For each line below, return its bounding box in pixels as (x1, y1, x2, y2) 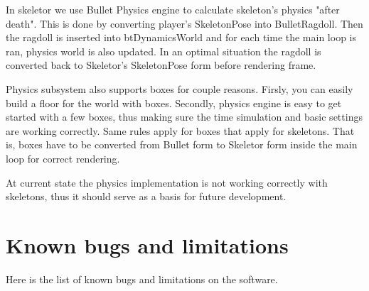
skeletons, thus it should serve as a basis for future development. (6, 189, 287, 204)
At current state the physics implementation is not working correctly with (6, 175, 328, 190)
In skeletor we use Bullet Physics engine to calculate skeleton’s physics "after (6, 2, 340, 16)
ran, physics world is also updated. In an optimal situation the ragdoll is (6, 43, 321, 58)
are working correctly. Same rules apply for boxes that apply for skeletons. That (6, 123, 355, 138)
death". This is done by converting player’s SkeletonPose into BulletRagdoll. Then (6, 16, 363, 31)
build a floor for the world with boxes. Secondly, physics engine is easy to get (6, 95, 342, 110)
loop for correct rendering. (6, 150, 120, 165)
